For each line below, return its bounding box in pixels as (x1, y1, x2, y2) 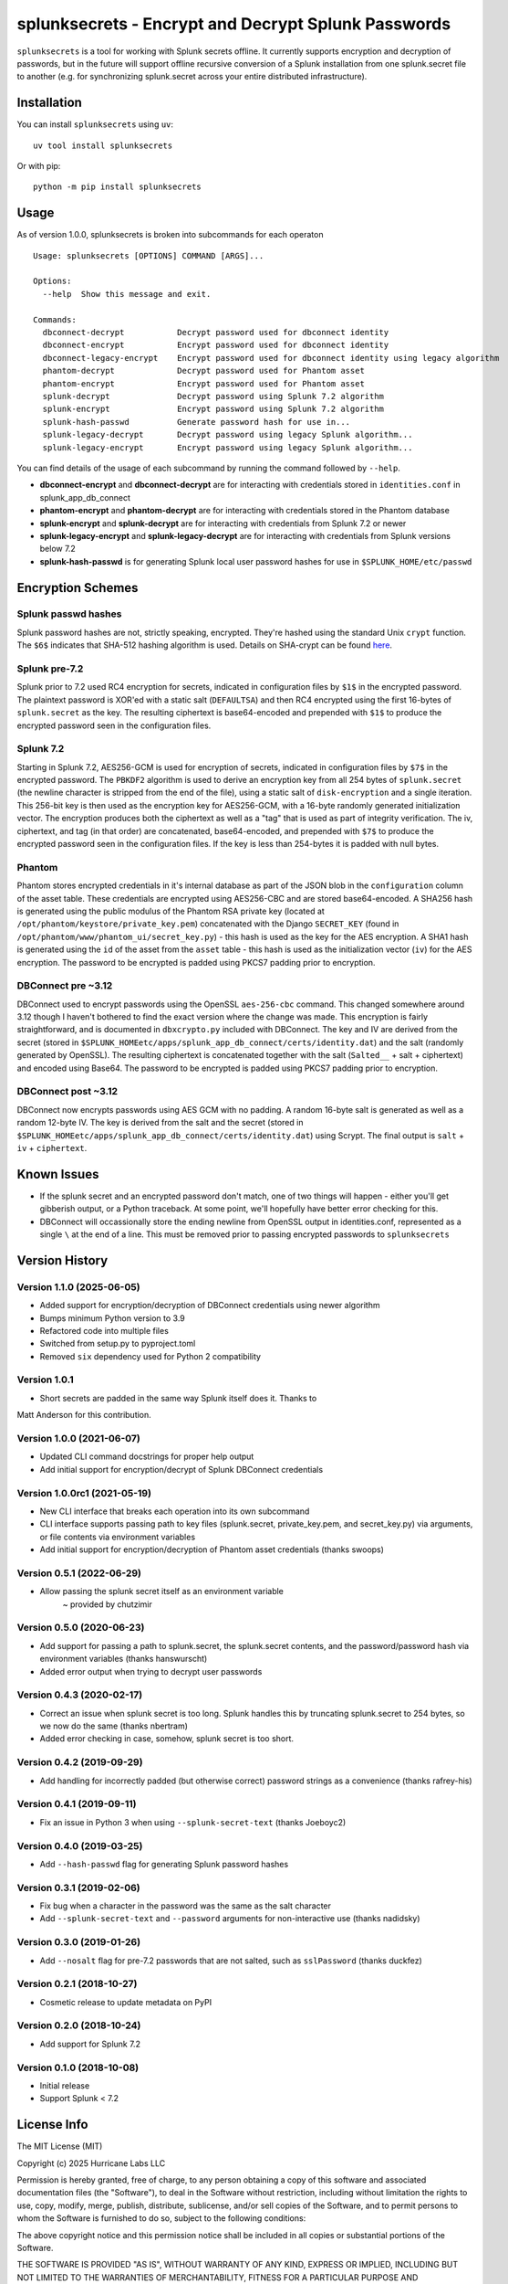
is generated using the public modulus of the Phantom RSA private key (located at (16, 905, 326, 916)
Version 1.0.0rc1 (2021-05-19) (16, 1486, 152, 1499)
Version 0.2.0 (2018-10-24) (16, 2019, 141, 2032)
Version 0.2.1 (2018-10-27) (16, 1978, 138, 1991)
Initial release (39, 2079, 90, 2091)
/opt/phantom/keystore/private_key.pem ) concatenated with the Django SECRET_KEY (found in (16, 918, 399, 929)
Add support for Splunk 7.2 (39, 2038, 141, 2049)
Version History (16, 1253, 109, 1268)
